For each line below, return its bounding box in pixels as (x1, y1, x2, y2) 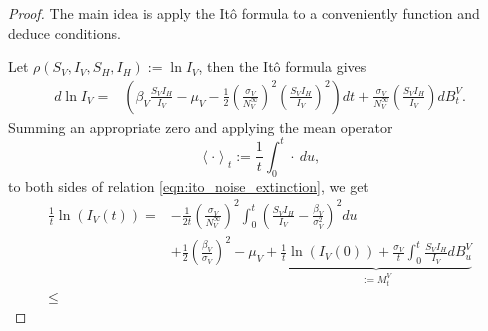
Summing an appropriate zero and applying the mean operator (8, 116, 393, 137)
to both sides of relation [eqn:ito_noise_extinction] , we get (8, 175, 369, 196)
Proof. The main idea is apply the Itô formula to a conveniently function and (8, 3, 480, 23)
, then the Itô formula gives (198, 56, 367, 77)
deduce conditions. (8, 22, 121, 43)
